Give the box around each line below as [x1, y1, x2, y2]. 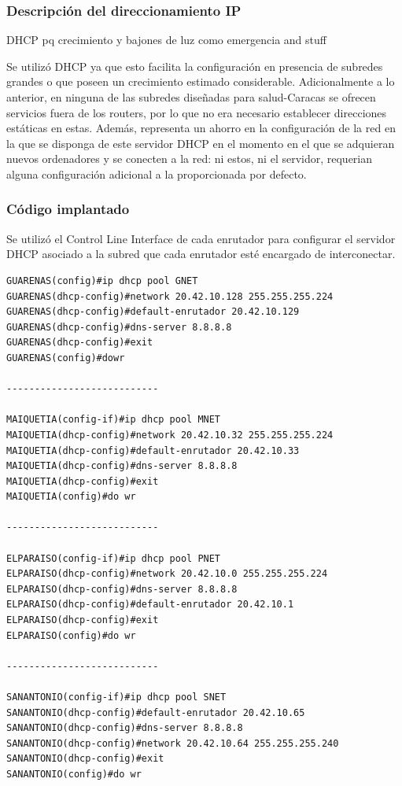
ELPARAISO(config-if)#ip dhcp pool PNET [6, 552, 221, 564]
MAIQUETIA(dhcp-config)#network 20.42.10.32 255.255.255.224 [6, 429, 334, 441]
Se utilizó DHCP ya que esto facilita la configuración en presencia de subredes [6, 57, 383, 74]
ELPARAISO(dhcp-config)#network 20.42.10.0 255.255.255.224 [6, 568, 328, 580]
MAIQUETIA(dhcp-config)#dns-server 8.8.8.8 [6, 460, 238, 472]
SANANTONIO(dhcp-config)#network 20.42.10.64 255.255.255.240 [6, 737, 339, 749]
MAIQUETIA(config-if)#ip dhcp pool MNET [6, 414, 221, 426]
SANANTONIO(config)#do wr [6, 768, 142, 780]
